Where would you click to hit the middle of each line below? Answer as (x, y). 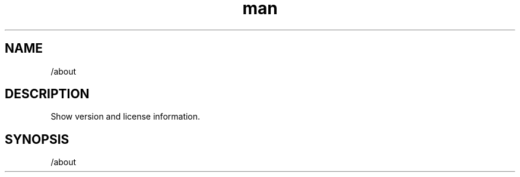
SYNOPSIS (37, 139)
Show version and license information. (126, 117)
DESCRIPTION (47, 94)
